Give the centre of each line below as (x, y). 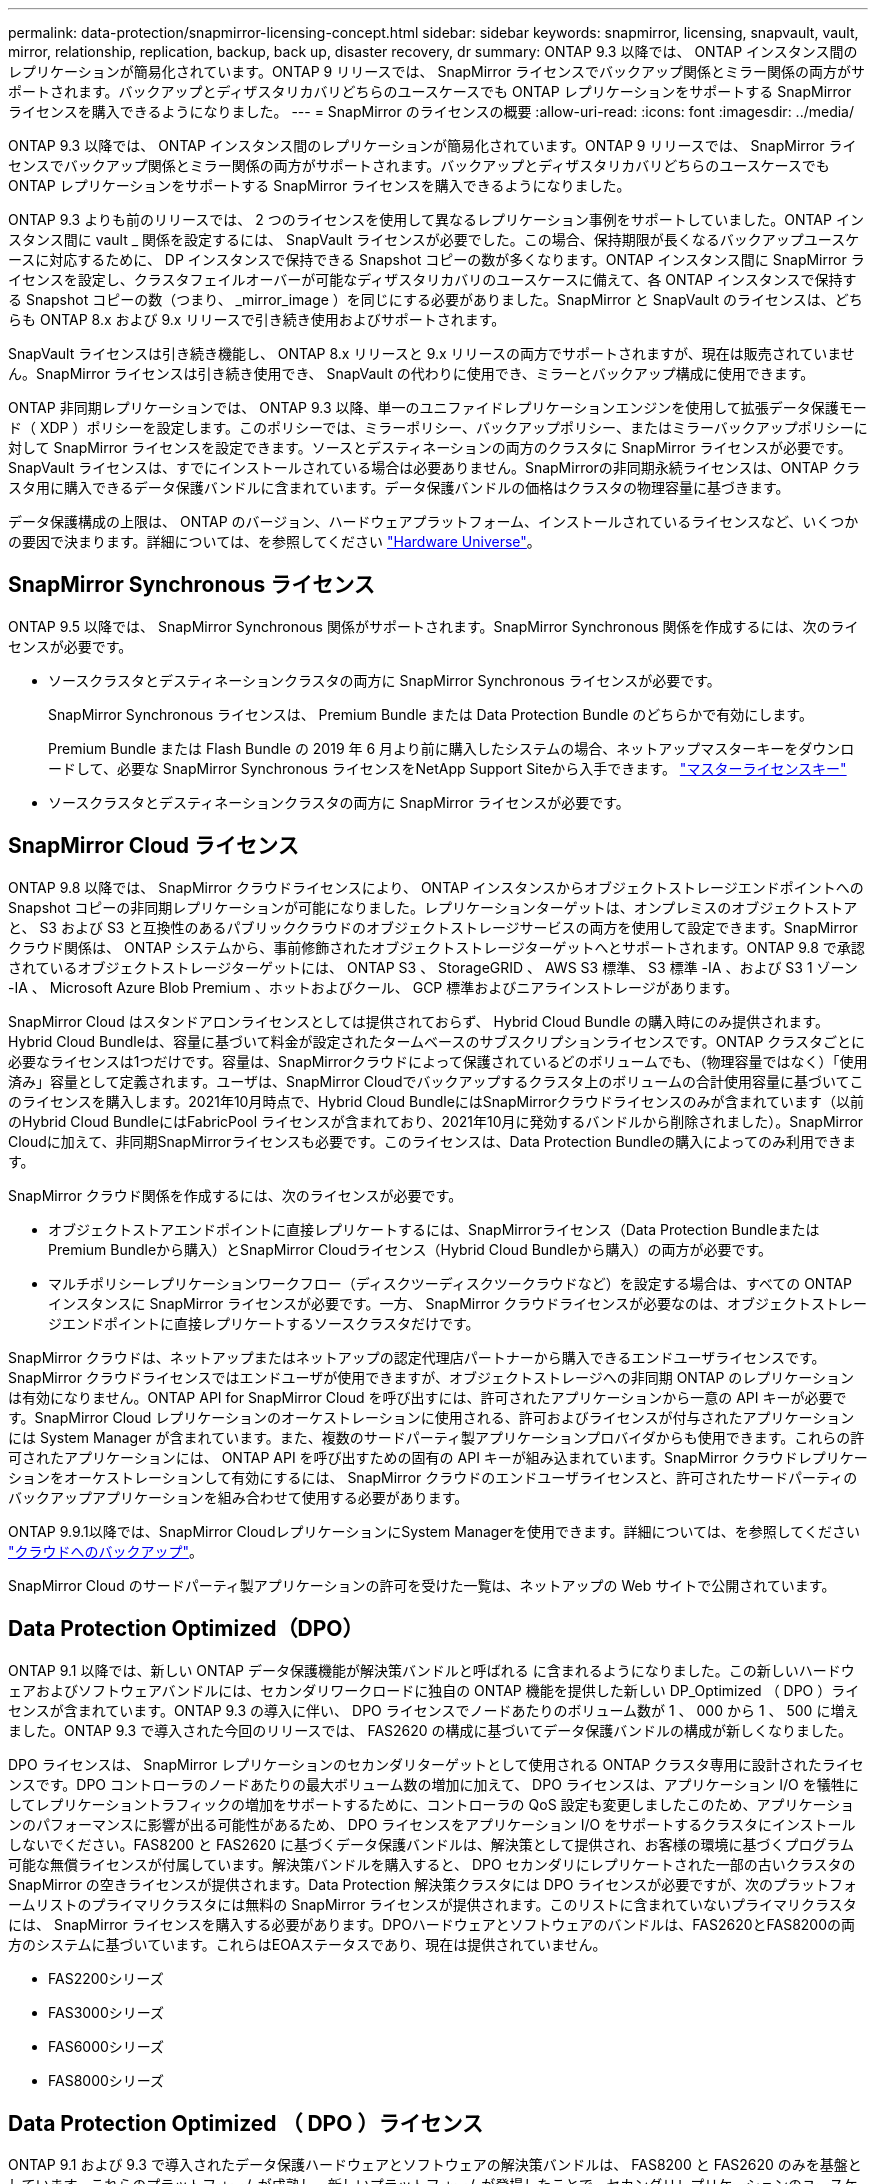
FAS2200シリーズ (106, 1978)
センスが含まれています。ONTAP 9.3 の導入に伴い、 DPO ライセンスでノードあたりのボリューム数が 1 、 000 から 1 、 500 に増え (433, 1710)
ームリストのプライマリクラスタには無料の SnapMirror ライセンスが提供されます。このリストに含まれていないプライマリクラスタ (432, 1904)
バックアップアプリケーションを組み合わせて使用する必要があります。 (238, 1497)
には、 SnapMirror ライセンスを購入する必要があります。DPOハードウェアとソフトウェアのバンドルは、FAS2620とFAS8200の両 (432, 1924)
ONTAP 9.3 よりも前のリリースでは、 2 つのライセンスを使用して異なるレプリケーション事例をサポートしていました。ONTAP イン (436, 219)
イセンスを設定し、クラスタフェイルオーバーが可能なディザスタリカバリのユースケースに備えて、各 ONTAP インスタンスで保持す (432, 279)
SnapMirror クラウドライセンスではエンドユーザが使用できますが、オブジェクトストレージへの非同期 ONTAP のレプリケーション (431, 1377)
